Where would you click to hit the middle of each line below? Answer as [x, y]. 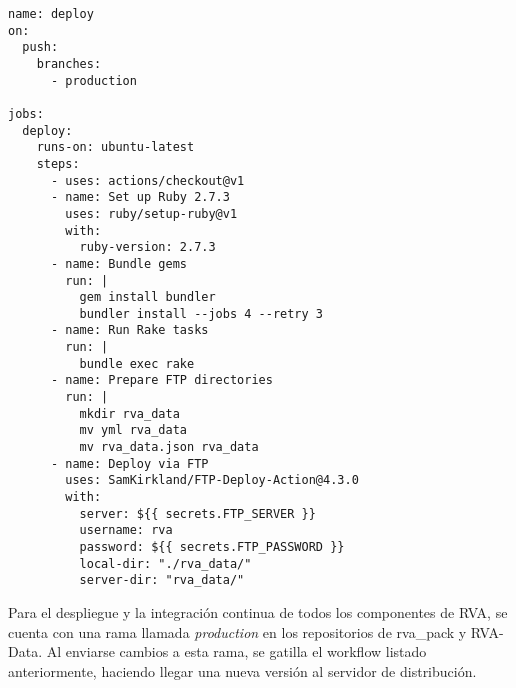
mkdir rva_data [129, 413]
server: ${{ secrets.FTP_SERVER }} [197, 513]
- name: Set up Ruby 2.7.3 [140, 197]
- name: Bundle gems [118, 263]
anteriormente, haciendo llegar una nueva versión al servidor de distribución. [242, 670]
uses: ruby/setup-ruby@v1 [151, 213]
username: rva [126, 530]
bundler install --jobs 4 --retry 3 [201, 313]
